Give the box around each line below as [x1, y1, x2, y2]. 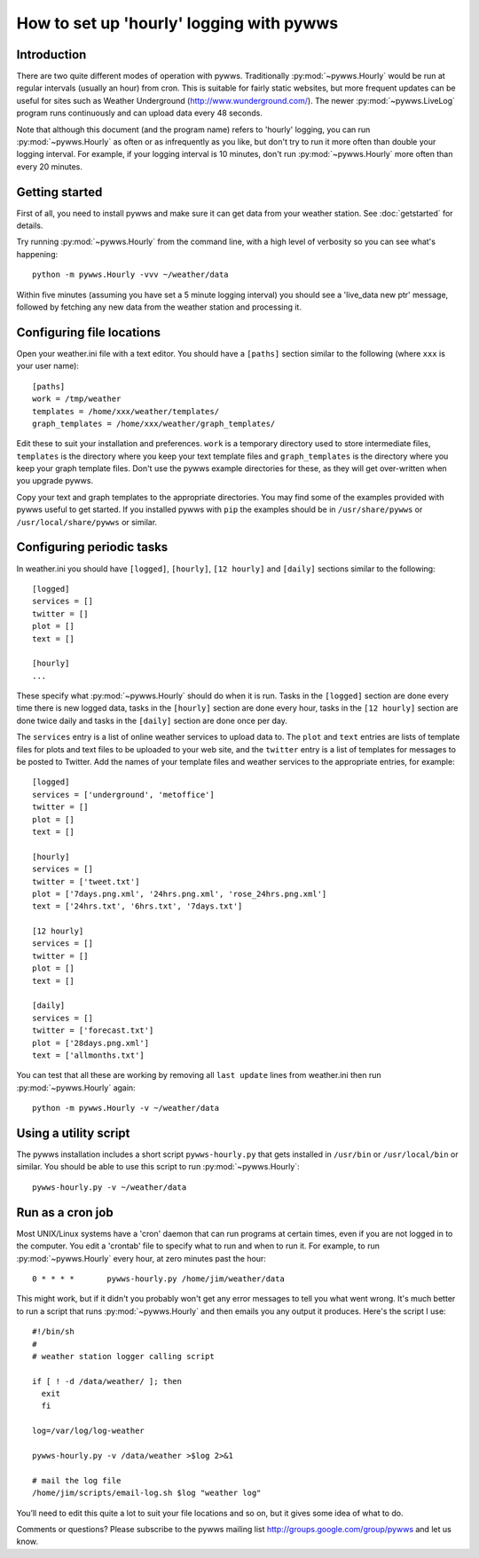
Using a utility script [16, 1125, 130, 1140]
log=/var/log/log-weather [32, 1426, 145, 1436]
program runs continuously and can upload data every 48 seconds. [16, 107, 263, 119]
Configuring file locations [16, 325, 161, 340]
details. [16, 220, 43, 231]
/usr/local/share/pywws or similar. [16, 516, 158, 527]
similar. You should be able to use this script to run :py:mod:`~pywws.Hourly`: [16, 1161, 301, 1172]
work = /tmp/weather [32, 394, 122, 404]
